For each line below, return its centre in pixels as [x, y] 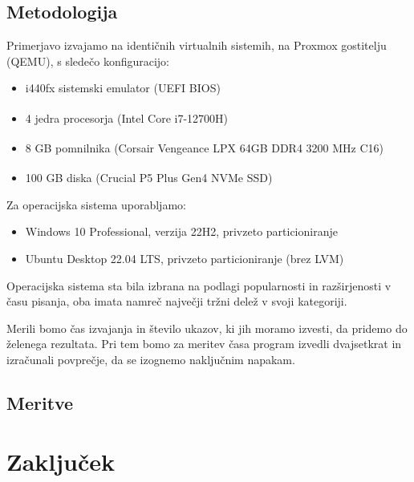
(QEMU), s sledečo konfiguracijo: [88, 61]
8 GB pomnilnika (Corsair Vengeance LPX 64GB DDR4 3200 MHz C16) [205, 147]
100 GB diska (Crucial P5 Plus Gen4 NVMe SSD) [149, 178]
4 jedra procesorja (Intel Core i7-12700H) [127, 117]
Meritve [40, 402]
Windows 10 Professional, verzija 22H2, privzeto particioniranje [181, 231]
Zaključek [61, 462]
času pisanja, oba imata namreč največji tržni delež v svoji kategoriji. [177, 301]
